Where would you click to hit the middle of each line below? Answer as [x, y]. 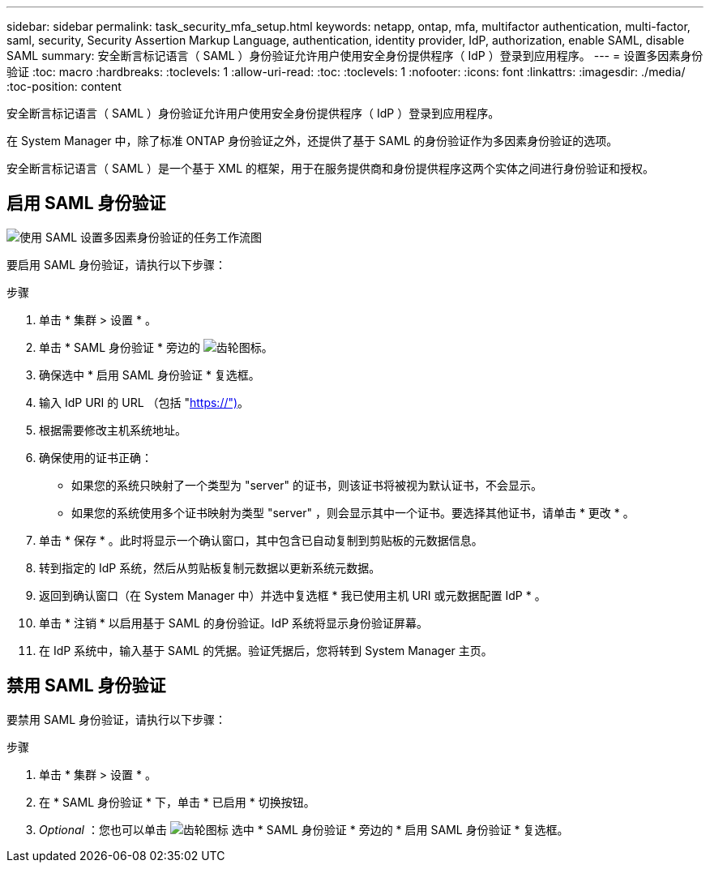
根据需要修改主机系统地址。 [113, 430]
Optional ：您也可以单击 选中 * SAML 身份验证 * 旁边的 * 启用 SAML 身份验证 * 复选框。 [304, 829]
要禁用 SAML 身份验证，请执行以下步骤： [117, 719]
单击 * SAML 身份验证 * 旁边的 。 [156, 347]
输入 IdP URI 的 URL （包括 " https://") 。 [144, 402]
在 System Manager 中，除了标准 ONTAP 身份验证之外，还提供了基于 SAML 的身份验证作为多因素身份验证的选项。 [312, 141]
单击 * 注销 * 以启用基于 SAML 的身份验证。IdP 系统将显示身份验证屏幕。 [234, 623]
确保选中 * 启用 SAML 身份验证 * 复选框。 [150, 375]
